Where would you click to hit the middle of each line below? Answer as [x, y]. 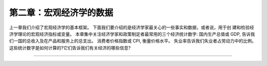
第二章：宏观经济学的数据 [61, 13]
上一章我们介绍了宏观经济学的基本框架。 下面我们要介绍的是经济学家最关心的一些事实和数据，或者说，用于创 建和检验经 [132, 27]
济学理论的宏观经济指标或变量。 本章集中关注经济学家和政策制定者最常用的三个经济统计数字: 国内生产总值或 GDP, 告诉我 [132, 34]
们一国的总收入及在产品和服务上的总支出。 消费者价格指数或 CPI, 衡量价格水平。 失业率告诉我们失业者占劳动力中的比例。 [133, 41]
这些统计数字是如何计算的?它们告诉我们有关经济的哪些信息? [70, 48]
